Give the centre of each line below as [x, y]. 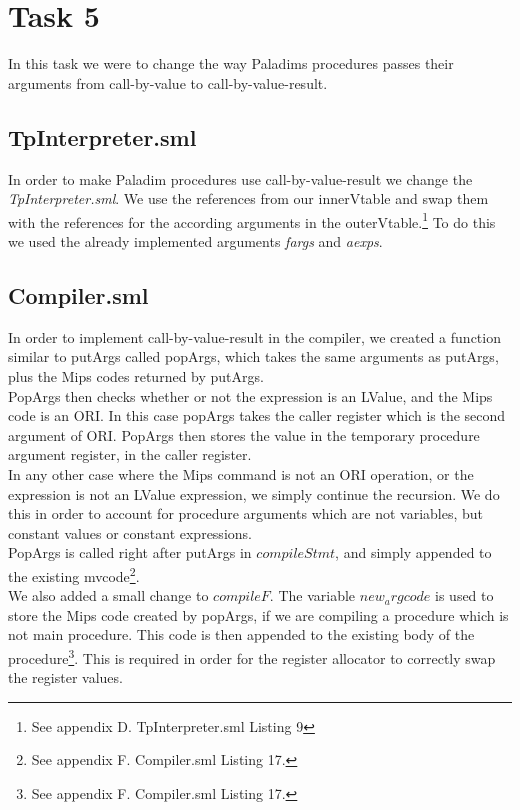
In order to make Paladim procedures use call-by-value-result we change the [240, 178]
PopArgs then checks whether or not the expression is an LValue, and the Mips [250, 395]
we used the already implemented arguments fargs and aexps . [195, 240]
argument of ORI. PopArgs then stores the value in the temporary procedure [244, 434]
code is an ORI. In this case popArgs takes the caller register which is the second [257, 415]
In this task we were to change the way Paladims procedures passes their [231, 63]
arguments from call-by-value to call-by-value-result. [168, 82]
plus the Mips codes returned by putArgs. [136, 375]
